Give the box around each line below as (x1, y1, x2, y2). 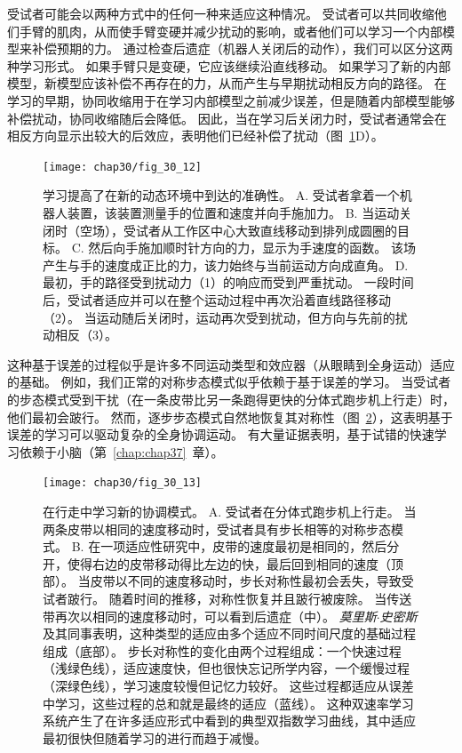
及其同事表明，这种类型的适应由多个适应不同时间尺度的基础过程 (43, 624, 416, 643)
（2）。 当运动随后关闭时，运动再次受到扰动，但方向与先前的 (43, 308, 395, 326)
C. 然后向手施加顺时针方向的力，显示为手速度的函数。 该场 (71, 238, 416, 257)
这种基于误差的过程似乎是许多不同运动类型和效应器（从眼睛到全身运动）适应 (7, 355, 455, 373)
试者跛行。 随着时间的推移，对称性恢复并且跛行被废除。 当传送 (43, 589, 412, 607)
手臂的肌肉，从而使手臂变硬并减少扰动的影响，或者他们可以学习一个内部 (19, 21, 442, 40)
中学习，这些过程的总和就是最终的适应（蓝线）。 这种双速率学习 (43, 693, 414, 712)
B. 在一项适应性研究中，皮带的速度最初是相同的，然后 (71, 537, 387, 556)
